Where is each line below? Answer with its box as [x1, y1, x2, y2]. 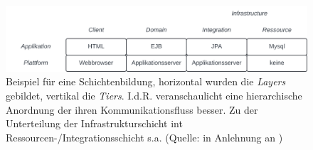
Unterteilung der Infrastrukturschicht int [6, 116, 183, 131]
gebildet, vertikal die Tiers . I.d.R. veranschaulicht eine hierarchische [6, 87, 302, 102]
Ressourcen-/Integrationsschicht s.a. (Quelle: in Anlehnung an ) [6, 129, 283, 144]
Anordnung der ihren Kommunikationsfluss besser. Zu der [6, 102, 258, 117]
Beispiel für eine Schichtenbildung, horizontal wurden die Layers [6, 74, 286, 89]
